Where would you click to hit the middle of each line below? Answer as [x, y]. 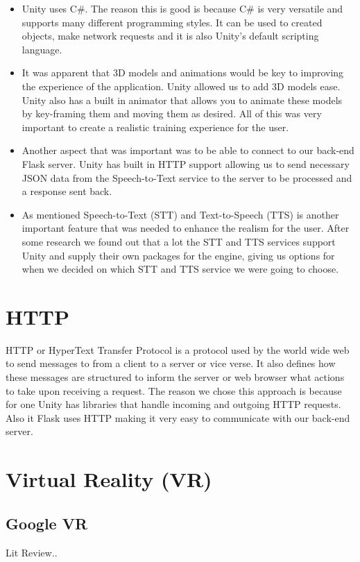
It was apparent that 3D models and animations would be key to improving [183, 73]
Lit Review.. [32, 552]
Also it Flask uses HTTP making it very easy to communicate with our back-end [178, 417]
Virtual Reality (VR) [109, 479]
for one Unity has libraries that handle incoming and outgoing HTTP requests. [173, 404]
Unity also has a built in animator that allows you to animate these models [182, 100]
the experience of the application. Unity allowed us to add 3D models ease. [181, 86]
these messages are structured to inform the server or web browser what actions [175, 377]
